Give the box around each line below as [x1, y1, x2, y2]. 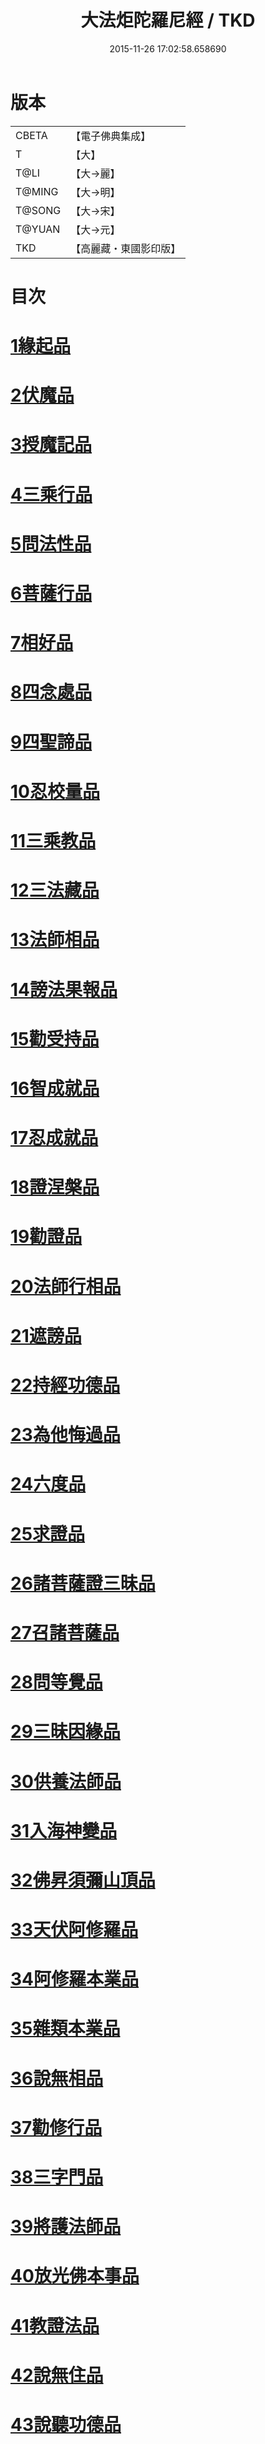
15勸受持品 [10, 1027, 100, 1050]
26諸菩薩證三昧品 [10, 1572, 156, 1595]
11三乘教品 [10, 829, 97, 852]
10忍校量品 [10, 780, 100, 803]
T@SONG [15, 203, 62, 217]
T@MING [15, 184, 59, 198]
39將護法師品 [10, 2216, 122, 2238]
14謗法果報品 [10, 978, 118, 1001]
